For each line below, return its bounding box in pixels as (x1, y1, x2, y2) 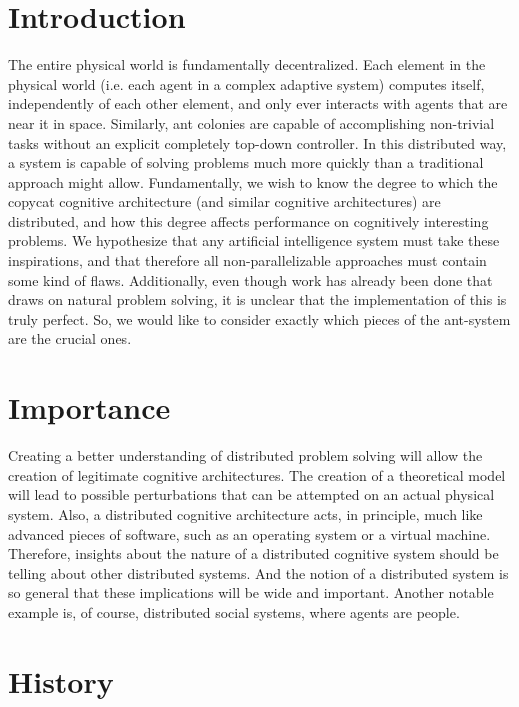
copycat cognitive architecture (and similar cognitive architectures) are (8, 191, 441, 212)
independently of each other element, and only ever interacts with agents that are (8, 93, 508, 114)
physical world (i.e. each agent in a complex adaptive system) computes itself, (8, 73, 485, 94)
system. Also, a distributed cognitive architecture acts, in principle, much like (8, 503, 483, 524)
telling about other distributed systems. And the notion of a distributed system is (8, 562, 509, 583)
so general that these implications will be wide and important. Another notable (8, 582, 494, 603)
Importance (8, 387, 171, 428)
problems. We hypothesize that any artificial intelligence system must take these (8, 230, 500, 251)
